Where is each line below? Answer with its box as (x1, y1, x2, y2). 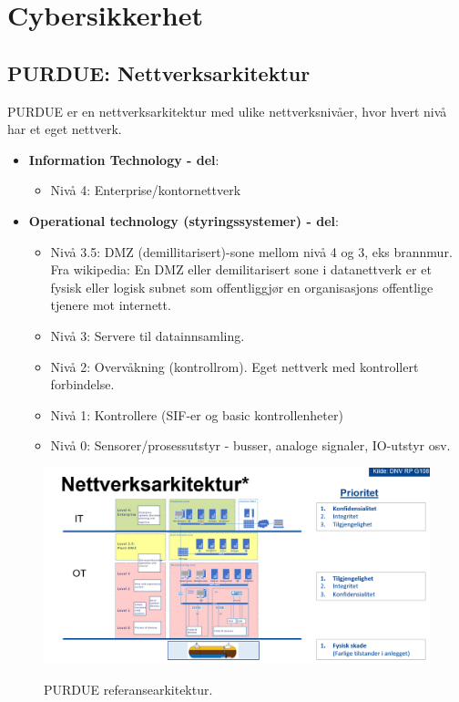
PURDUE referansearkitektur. (44, 679, 213, 698)
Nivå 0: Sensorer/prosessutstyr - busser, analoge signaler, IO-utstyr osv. (50, 436, 451, 455)
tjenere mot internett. (50, 295, 171, 315)
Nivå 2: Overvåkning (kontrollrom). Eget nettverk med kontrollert (50, 356, 419, 376)
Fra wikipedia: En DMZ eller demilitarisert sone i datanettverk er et (50, 260, 432, 279)
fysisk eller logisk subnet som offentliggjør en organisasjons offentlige (50, 277, 433, 296)
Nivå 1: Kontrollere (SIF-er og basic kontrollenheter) (50, 405, 343, 424)
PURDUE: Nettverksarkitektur (7, 58, 311, 87)
